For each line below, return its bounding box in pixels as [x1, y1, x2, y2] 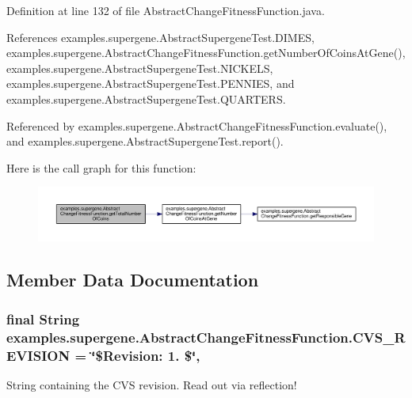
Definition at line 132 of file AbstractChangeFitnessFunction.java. [6, 2, 325, 18]
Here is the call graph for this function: [6, 159, 196, 176]
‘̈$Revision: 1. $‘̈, [91, 345, 200, 365]
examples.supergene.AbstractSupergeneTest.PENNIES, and [6, 75, 295, 92]
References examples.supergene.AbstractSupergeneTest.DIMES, [6, 28, 315, 45]
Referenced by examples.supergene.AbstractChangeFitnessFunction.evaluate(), [6, 117, 387, 134]
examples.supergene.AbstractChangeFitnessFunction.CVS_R [6, 327, 406, 347]
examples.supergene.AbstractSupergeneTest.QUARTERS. [6, 90, 286, 107]
